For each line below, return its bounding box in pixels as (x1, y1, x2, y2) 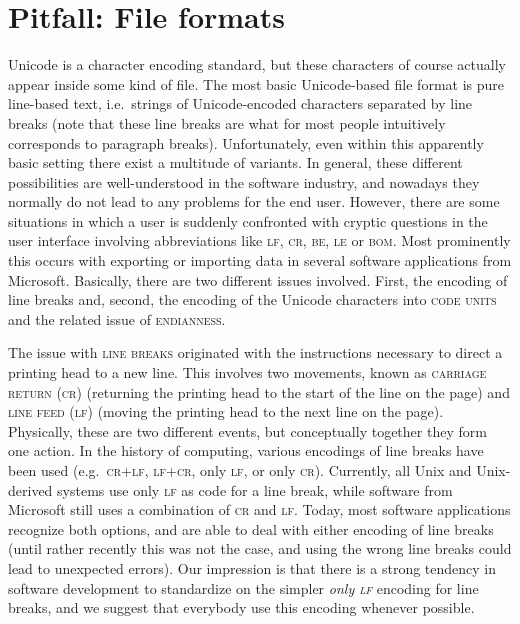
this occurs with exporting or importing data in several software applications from (8, 250, 512, 271)
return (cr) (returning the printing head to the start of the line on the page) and (8, 381, 510, 402)
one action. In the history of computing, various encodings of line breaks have (8, 440, 484, 461)
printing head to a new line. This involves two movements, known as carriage (8, 362, 487, 383)
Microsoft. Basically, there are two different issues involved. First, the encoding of (8, 269, 508, 290)
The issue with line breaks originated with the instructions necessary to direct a (8, 342, 503, 363)
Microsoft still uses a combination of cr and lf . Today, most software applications (8, 499, 511, 520)
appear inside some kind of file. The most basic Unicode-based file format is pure (8, 73, 505, 94)
